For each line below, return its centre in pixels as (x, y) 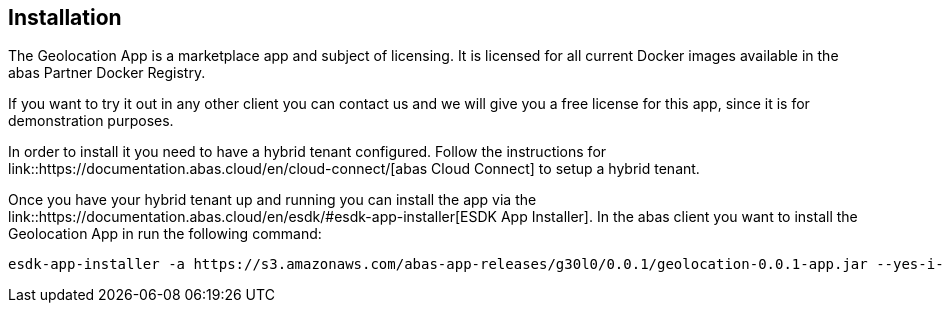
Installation (65, 17)
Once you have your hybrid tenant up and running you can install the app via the (272, 200)
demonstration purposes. (91, 121)
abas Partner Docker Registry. (107, 73)
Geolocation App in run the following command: (165, 234)
